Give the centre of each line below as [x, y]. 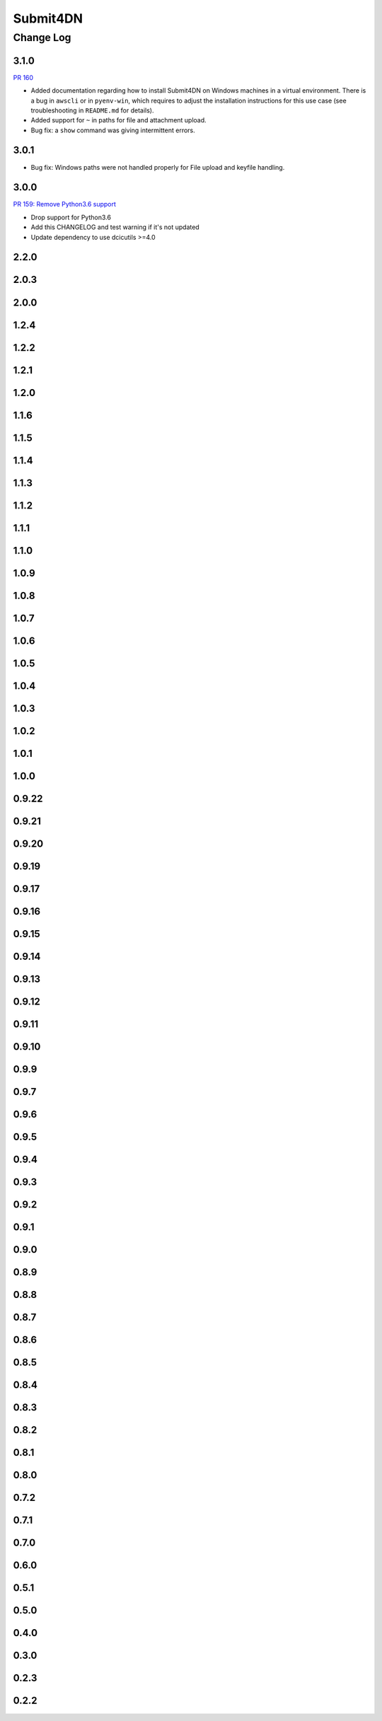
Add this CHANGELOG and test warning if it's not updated [115, 227]
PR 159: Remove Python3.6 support [65, 204]
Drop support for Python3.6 [71, 217]
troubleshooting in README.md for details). [92, 110]
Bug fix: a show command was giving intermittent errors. [113, 130]
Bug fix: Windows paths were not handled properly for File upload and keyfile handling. [158, 167]
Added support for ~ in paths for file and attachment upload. [118, 120]
